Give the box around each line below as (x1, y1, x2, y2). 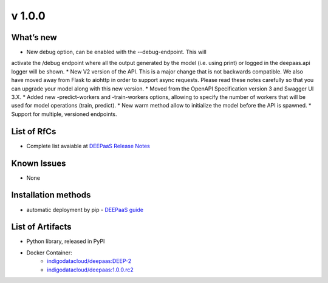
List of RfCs (11, 126, 56, 137)
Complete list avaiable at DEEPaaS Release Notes (26, 142, 150, 149)
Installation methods (11, 190, 91, 200)
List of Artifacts (11, 222, 72, 232)
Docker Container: (26, 249, 72, 256)
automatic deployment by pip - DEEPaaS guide (26, 206, 144, 213)
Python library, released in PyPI (26, 237, 105, 245)
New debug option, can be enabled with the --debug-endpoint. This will (26, 49, 207, 56)
